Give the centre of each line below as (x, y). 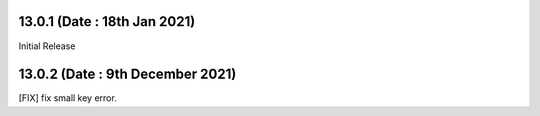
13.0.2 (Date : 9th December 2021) (127, 74)
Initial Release (47, 46)
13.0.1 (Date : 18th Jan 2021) (107, 21)
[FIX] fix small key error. (67, 98)
